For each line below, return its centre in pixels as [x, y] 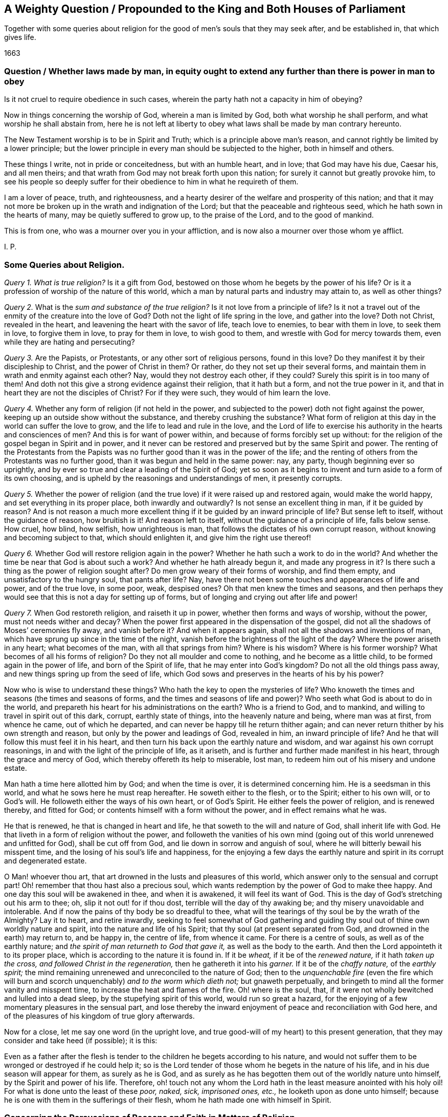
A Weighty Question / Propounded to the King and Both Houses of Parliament [205, 9]
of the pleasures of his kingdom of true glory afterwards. [99, 1016]
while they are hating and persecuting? [70, 342]
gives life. [20, 37]
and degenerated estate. [46, 860]
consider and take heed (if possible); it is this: [81, 1040]
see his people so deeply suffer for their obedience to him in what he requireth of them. [151, 182]
